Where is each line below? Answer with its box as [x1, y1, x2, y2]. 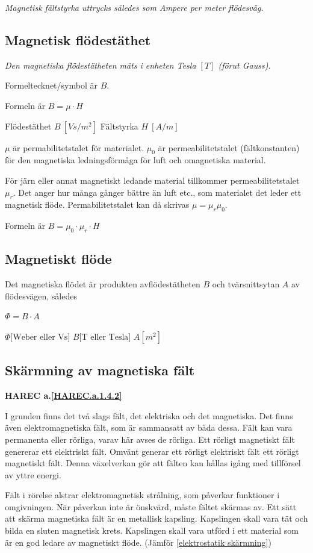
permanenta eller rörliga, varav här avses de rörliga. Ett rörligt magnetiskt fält [5, 433, 295, 445]
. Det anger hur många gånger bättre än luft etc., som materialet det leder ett [13, 186, 302, 198]
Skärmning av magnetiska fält [5, 361, 195, 380]
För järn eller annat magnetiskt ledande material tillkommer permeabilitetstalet [5, 173, 300, 186]
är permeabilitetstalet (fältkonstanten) [158, 141, 300, 154]
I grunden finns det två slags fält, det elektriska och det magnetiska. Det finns [5, 409, 293, 422]
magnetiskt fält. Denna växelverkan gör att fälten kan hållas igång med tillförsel [5, 457, 301, 469]
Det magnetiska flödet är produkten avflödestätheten [5, 278, 200, 290]
